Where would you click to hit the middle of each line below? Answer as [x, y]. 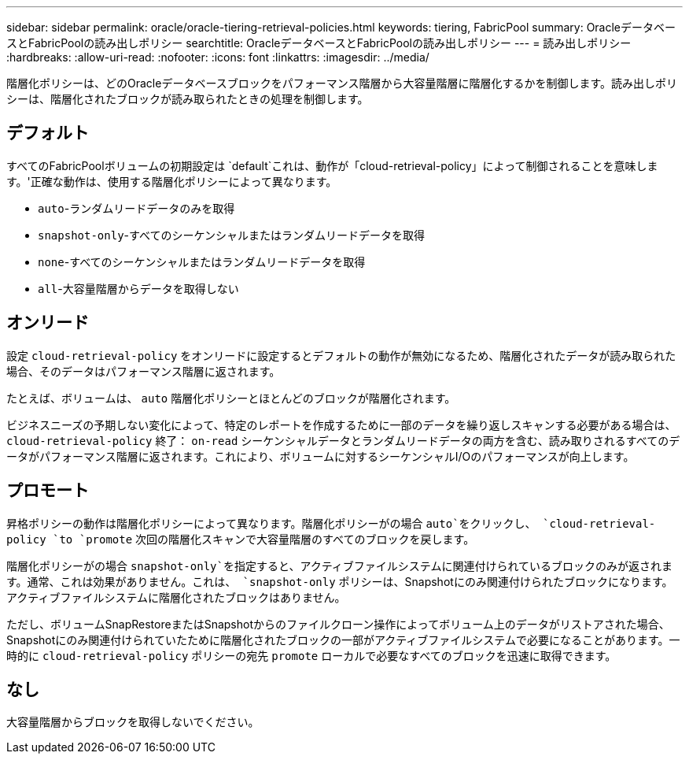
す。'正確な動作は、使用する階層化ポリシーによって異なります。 [172, 181]
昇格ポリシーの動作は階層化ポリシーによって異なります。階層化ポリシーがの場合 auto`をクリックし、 [271, 523]
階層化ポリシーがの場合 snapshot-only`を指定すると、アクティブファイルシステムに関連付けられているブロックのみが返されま [339, 565]
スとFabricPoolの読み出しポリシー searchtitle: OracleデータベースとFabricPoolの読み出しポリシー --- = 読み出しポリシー [319, 43]
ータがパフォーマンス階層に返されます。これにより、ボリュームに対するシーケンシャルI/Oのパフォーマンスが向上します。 [321, 456]
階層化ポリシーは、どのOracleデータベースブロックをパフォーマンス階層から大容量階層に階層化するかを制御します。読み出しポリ [342, 83]
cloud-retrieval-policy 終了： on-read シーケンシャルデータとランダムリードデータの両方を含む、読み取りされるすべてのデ [343, 440]
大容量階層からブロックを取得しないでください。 [133, 722]
